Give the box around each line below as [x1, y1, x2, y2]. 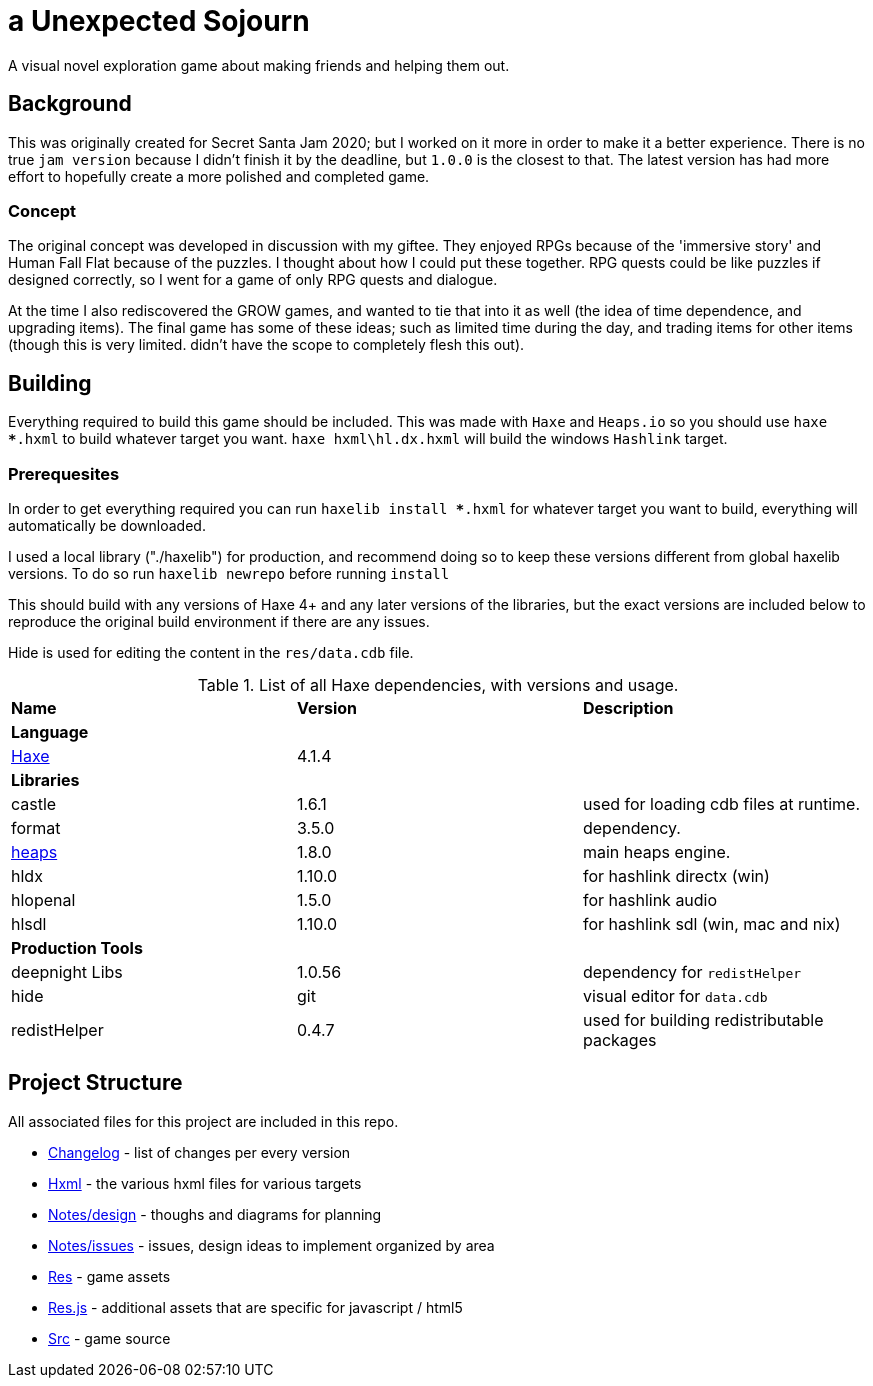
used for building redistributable [582, 1009, 824, 1030]
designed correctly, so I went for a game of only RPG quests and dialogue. [8, 271, 498, 289]
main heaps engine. [582, 841, 731, 862]
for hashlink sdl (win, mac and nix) [582, 913, 841, 934]
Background [8, 91, 132, 117]
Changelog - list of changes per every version [48, 1143, 351, 1161]
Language [11, 721, 89, 742]
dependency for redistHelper [582, 961, 802, 982]
